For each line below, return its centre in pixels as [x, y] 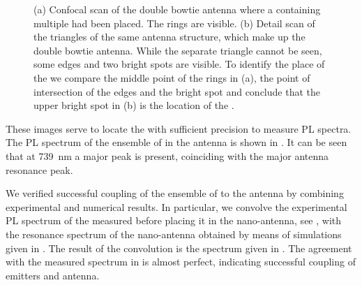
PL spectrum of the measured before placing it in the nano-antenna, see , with [174, 220]
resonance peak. [39, 169]
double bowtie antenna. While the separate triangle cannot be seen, [178, 50]
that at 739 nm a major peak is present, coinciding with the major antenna [167, 155]
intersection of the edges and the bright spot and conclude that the [177, 91]
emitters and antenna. [53, 275]
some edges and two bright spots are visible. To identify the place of [179, 64]
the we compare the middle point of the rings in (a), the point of [172, 77]
